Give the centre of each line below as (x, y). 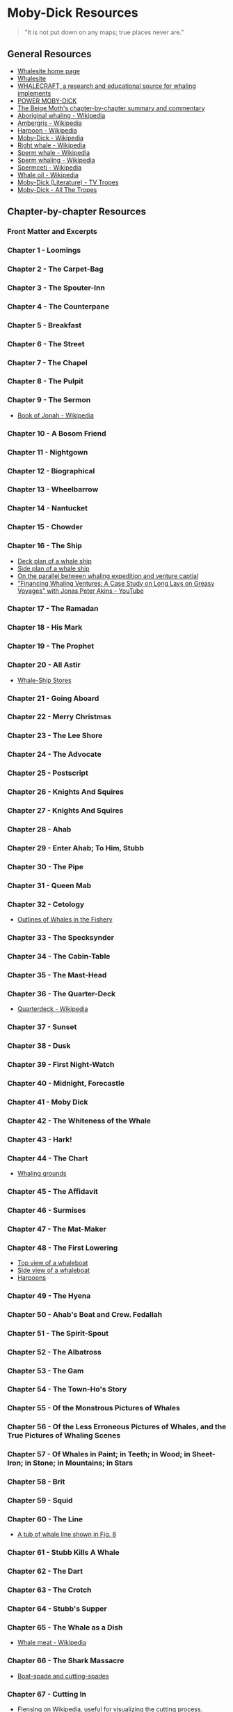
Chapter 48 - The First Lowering (63, 1248)
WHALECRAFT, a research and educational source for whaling (106, 86)
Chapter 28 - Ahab (39, 829)
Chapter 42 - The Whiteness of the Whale (79, 1121)
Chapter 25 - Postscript (48, 773)
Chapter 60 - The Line (45, 1519)
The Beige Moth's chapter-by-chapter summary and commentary (111, 108)
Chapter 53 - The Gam (46, 1371)
